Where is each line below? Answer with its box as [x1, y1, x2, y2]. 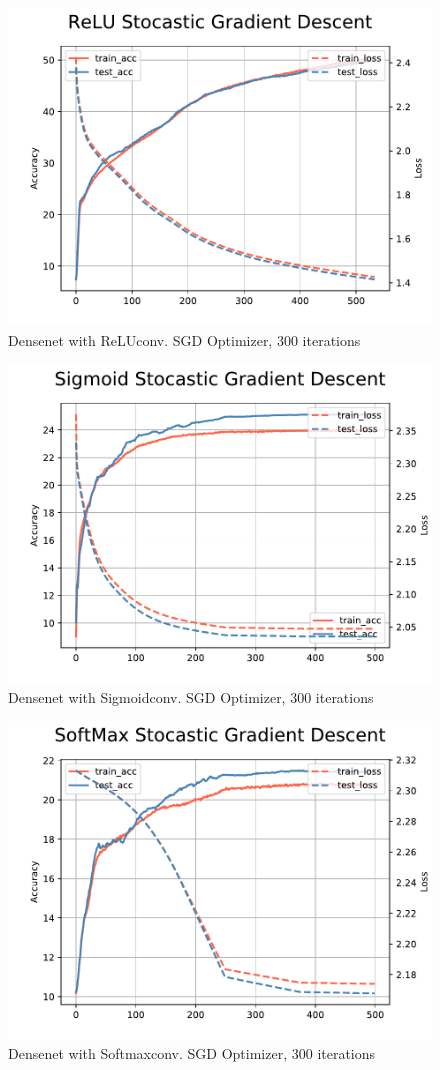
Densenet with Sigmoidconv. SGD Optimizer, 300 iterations [8, 686, 374, 707]
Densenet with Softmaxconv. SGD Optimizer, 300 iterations [8, 1043, 376, 1064]
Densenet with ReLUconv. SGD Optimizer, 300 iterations [8, 330, 361, 351]
